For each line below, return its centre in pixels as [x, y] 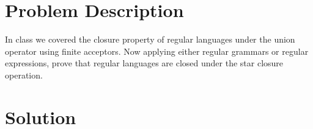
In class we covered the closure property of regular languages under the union [150, 39]
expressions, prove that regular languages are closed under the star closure [144, 63]
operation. [24, 75]
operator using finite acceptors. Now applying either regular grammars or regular [157, 51]
